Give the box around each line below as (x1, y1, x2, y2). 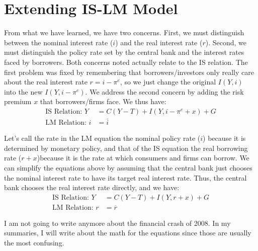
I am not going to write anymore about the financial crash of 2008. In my (4, 217, 231, 228)
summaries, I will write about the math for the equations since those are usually (4, 227, 251, 238)
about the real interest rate (4, 76, 88, 87)
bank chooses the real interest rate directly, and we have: (4, 182, 180, 193)
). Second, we (205, 37, 247, 47)
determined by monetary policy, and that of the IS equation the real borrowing (4, 142, 248, 153)
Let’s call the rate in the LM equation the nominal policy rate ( (4, 133, 201, 143)
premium (4, 96, 32, 107)
